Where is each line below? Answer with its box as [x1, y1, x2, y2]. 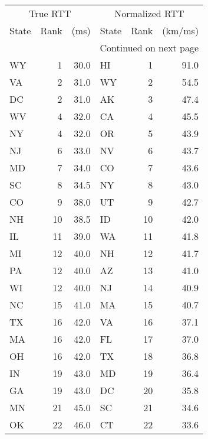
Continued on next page [100, 41, 199, 54]
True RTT [29, 6, 71, 20]
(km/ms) [162, 24, 199, 37]
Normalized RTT [114, 6, 184, 20]
